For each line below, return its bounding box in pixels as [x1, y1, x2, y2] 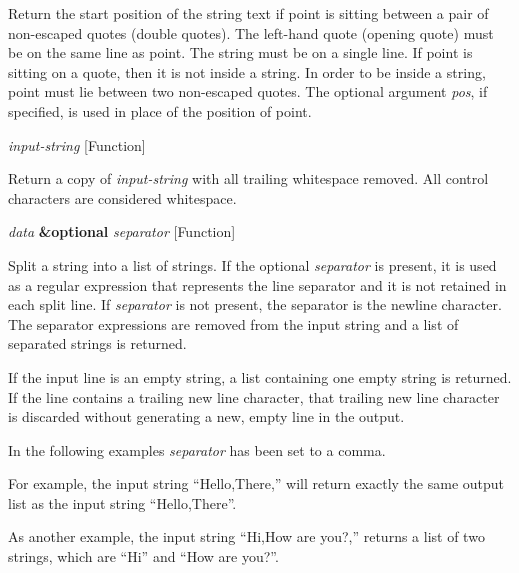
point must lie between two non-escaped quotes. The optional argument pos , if [8, 81, 488, 102]
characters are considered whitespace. [8, 187, 237, 208]
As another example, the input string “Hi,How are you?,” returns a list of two [8, 526, 485, 547]
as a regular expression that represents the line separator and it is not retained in [8, 274, 507, 295]
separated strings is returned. [8, 333, 187, 354]
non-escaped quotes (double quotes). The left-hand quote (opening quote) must [8, 22, 494, 43]
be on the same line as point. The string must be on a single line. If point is [8, 42, 473, 63]
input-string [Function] [8, 134, 146, 155]
